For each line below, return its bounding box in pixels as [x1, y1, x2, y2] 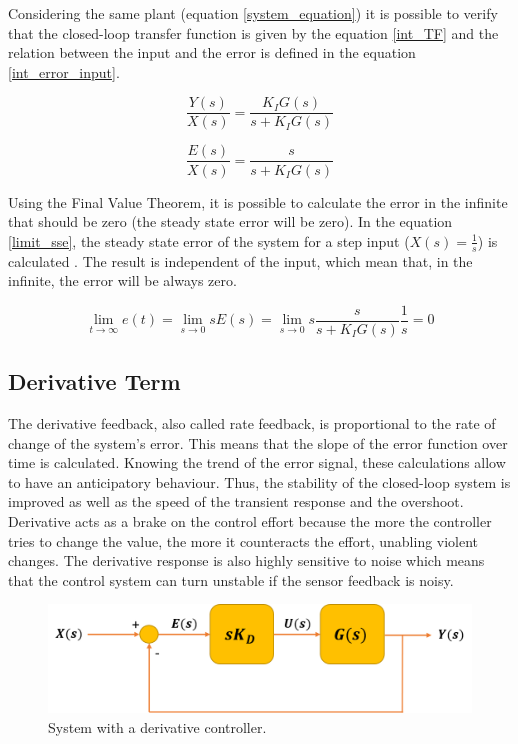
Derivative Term [8, 366, 181, 397]
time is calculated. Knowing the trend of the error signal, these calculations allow [8, 452, 506, 473]
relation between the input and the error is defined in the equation [8, 42, 416, 63]
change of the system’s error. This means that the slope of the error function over [8, 432, 508, 453]
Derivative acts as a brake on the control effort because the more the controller [8, 510, 492, 531]
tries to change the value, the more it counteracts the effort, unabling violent [8, 530, 479, 551]
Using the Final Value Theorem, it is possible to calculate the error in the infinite [8, 191, 508, 212]
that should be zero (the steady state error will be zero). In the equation [8, 211, 453, 232]
